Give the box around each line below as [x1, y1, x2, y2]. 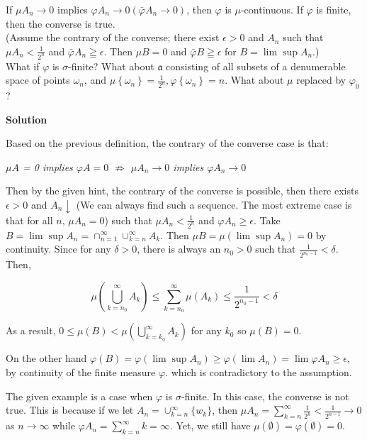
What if [6, 58, 40, 73]
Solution [6, 111, 47, 126]
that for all [6, 212, 53, 227]
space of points [6, 72, 70, 87]
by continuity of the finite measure [6, 365, 156, 379]
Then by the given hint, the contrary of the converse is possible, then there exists [6, 183, 358, 198]
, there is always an [137, 241, 221, 256]
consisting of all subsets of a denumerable [166, 58, 346, 73]
